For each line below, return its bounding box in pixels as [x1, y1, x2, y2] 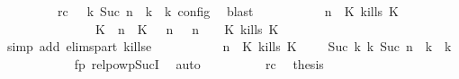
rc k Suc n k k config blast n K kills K [57, 2, 400, 20]
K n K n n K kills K [94, 19, 279, 38]
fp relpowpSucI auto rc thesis [74, 54, 324, 73]
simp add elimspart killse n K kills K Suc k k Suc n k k [6, 37, 452, 56]
